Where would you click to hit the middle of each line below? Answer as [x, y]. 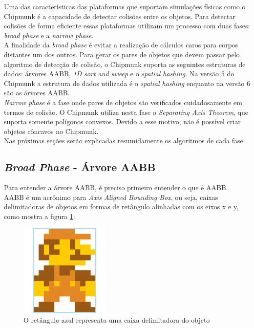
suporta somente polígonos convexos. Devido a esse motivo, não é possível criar [122, 121]
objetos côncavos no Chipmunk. [51, 131]
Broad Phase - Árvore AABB [80, 167]
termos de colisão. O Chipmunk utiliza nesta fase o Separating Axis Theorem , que [126, 112]
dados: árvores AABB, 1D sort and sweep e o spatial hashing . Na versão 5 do [119, 74]
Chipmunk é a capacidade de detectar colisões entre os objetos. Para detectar [120, 16]
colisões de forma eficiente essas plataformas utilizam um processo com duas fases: [127, 26]
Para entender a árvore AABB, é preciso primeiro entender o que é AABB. [116, 187]
